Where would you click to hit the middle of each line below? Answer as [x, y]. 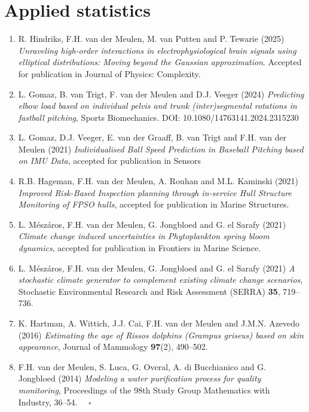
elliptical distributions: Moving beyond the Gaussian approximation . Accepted [160, 62]
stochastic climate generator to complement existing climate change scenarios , [160, 280]
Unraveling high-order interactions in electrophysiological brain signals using [157, 50]
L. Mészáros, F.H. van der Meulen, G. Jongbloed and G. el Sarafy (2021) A [157, 268]
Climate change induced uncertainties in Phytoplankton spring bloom [144, 236]
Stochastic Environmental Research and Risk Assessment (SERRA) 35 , [149, 291]
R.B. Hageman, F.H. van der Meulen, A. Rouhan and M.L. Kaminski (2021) [158, 181]
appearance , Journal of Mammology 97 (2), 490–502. [113, 347]
